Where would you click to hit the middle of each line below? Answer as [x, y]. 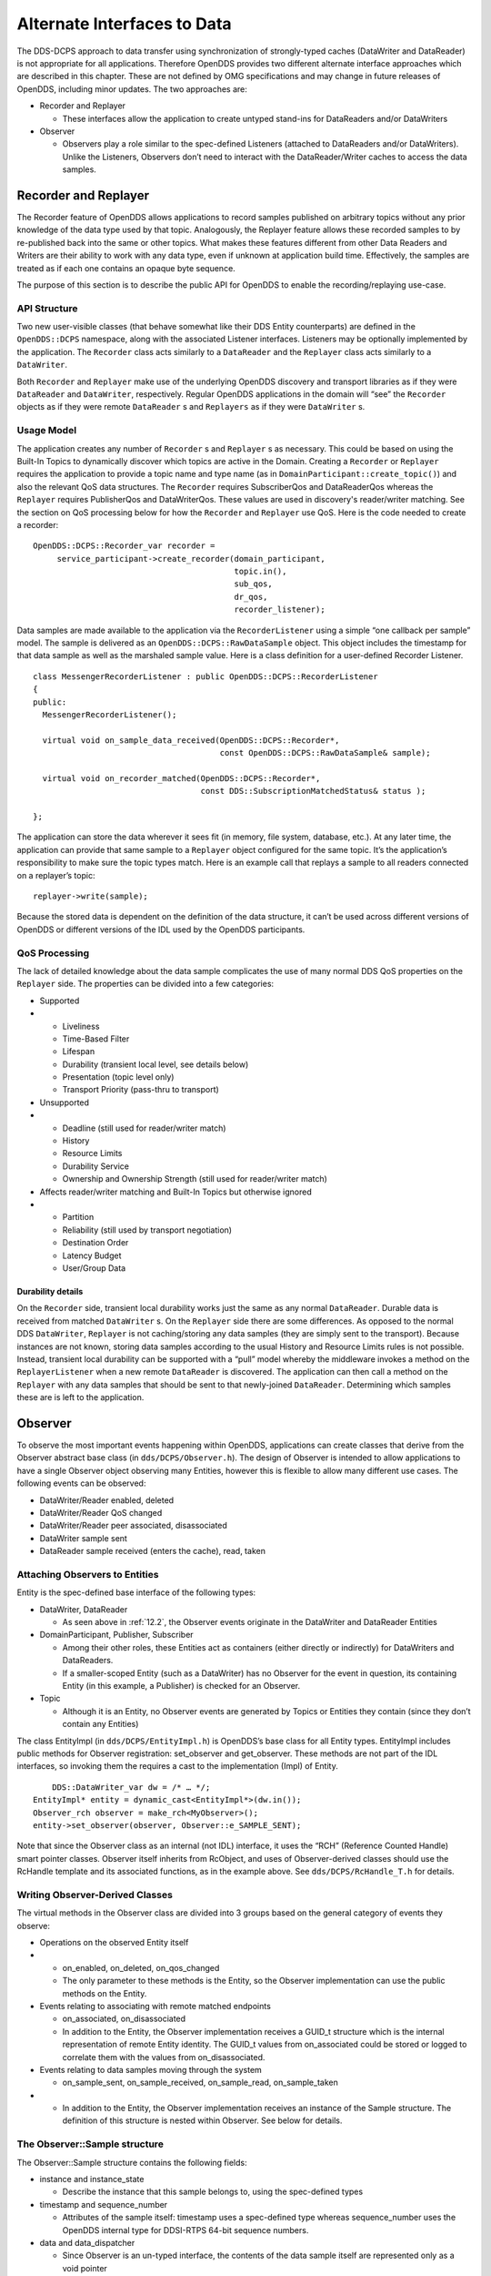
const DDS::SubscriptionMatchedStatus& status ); [313, 791]
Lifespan [79, 1052]
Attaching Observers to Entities [88, 1574]
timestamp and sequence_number [104, 2204]
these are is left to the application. [80, 1397]
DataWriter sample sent [83, 1538]
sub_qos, [253, 584]
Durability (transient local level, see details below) [155, 1064]
